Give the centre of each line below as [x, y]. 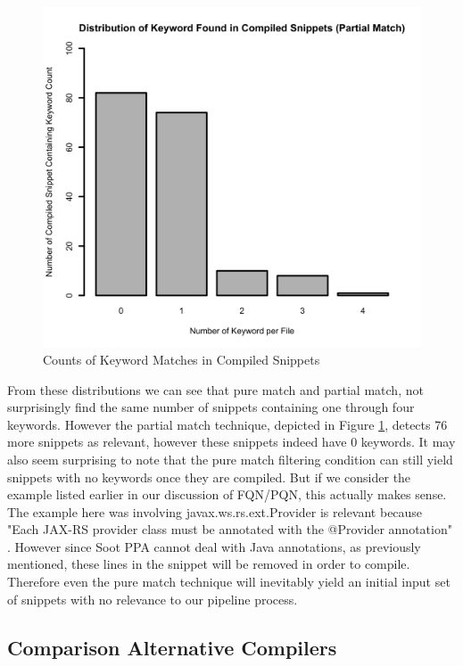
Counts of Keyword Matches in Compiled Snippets [182, 359]
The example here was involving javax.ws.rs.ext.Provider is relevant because [215, 511]
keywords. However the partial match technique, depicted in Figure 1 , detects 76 [227, 424]
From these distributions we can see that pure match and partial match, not [215, 389]
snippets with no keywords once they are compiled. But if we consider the [209, 477]
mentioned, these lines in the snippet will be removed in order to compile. [209, 564]
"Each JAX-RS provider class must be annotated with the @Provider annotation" [230, 529]
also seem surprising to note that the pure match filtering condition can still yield [230, 459]
